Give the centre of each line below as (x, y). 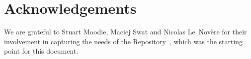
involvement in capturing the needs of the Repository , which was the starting (124, 41)
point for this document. (41, 51)
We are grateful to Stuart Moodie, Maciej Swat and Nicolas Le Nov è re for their (125, 32)
